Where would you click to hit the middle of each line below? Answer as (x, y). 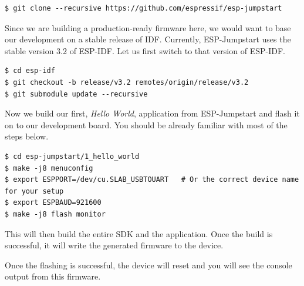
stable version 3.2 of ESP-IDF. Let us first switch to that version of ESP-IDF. (145, 50)
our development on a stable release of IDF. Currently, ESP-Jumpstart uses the (148, 39)
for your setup (34, 191)
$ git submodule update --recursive (76, 94)
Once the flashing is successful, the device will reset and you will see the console (148, 265)
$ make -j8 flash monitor (55, 214)
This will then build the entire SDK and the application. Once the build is (139, 233)
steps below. (27, 136)
